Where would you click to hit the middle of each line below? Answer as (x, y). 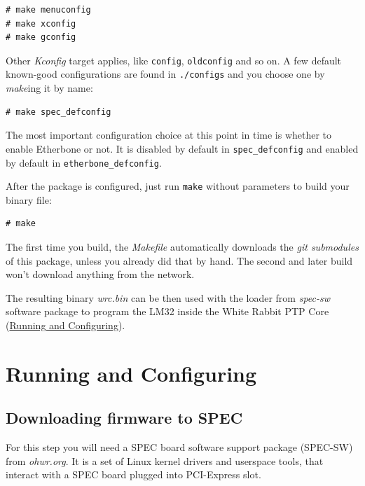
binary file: (29, 199)
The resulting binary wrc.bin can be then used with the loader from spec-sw (168, 297)
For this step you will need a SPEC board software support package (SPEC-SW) (179, 447)
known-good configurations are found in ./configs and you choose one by (165, 74)
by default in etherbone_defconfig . (84, 162)
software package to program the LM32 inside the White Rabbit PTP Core (167, 311)
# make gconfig (41, 37)
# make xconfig (41, 23)
